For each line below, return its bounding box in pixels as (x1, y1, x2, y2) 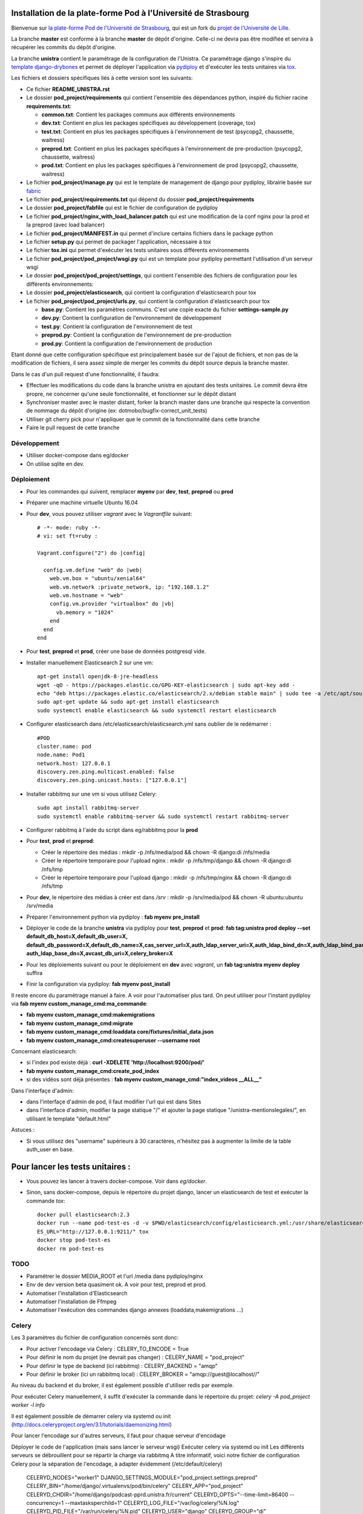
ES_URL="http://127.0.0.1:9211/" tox (37, 1228, 149, 1235)
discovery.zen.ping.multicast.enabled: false (37, 769, 175, 775)
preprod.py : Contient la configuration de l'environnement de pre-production (41, 331, 232, 339)
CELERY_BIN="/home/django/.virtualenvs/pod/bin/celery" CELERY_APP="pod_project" (26, 1483, 243, 1490)
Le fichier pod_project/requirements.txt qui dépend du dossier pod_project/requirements (26, 196, 255, 203)
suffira (26, 969, 43, 976)
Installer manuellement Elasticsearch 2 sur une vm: (26, 659, 154, 666)
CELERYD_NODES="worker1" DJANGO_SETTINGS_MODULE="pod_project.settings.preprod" (26, 1473, 258, 1481)
